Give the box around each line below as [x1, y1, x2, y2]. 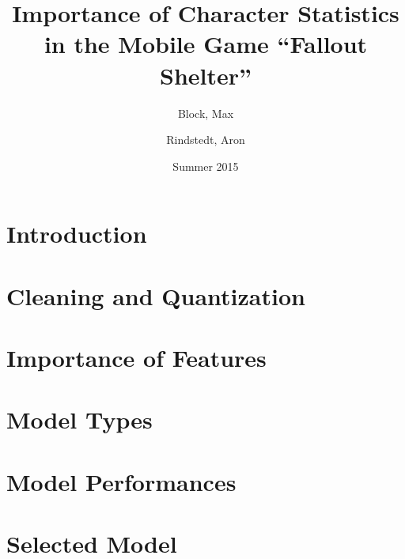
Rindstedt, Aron [166, 131, 245, 148]
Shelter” [159, 59, 252, 91]
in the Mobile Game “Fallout [44, 28, 368, 60]
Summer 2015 [172, 157, 239, 174]
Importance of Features [6, 342, 267, 374]
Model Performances [6, 465, 237, 497]
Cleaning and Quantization [6, 279, 305, 312]
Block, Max [177, 104, 234, 121]
